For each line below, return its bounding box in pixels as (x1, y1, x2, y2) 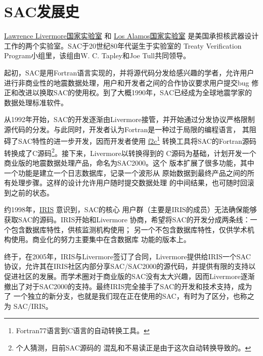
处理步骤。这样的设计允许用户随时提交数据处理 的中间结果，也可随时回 (11, 177, 247, 188)
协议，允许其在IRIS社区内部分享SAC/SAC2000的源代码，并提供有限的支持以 (4, 261, 256, 271)
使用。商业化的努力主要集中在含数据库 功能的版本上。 (11, 234, 191, 245)
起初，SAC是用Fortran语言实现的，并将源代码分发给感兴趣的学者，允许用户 (4, 67, 254, 77)
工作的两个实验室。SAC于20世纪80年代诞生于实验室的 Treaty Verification (4, 40, 242, 51)
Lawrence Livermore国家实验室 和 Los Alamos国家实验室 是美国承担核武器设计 (4, 30, 259, 41)
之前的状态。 (11, 187, 54, 197)
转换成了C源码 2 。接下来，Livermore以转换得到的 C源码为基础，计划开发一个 (4, 146, 256, 158)
